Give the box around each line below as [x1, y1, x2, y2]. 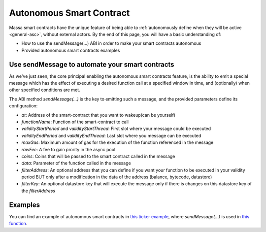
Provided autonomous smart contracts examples [21, 47, 120, 53]
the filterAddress [21, 188, 56, 194]
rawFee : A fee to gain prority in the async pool [21, 146, 116, 152]
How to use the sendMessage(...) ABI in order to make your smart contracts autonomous [21, 40, 201, 46]
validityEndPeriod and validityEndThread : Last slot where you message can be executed [21, 133, 201, 138]
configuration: [9, 103, 38, 109]
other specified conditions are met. [9, 87, 81, 93]
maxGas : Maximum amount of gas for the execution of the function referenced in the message [21, 139, 214, 145]
